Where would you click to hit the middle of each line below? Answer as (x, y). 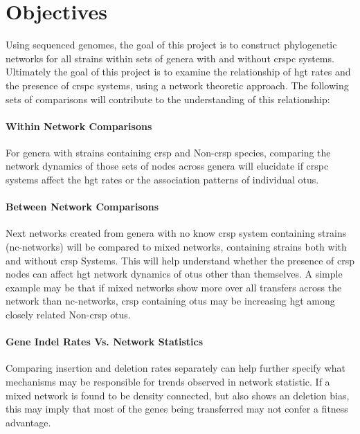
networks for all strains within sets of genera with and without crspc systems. (170, 58)
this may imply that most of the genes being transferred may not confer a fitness (177, 409)
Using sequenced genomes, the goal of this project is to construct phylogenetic (171, 45)
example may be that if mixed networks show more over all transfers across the (174, 287)
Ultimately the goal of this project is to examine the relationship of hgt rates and (178, 72)
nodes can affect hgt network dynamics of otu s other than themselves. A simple (174, 274)
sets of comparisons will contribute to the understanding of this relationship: (168, 99)
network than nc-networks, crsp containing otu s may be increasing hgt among (170, 301)
